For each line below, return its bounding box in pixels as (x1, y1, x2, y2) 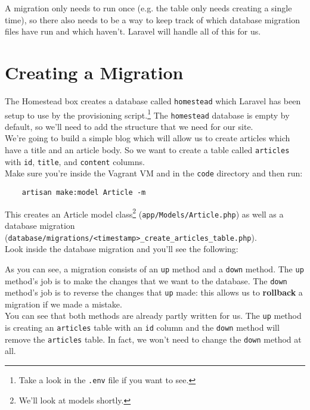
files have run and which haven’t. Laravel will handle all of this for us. (5, 25, 261, 38)
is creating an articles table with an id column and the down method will (5, 321, 280, 334)
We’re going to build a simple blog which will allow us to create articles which (5, 132, 290, 144)
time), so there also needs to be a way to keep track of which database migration (5, 13, 300, 26)
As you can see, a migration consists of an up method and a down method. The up (5, 262, 304, 275)
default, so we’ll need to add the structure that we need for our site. (5, 120, 253, 132)
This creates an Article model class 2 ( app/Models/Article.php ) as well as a (5, 206, 284, 220)
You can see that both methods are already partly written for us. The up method (5, 309, 302, 322)
